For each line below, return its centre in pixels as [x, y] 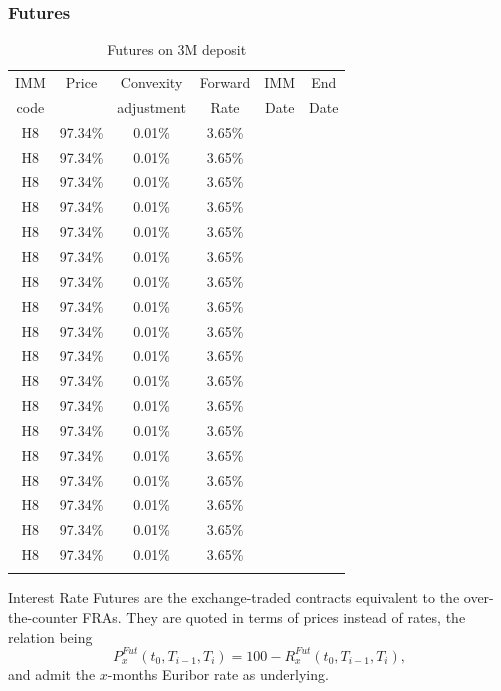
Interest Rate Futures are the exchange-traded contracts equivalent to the [234, 597]
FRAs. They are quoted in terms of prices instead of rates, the [274, 617]
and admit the [52, 673]
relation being [50, 636]
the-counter [43, 617]
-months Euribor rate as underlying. [218, 673]
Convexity [151, 82]
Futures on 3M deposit [177, 49]
